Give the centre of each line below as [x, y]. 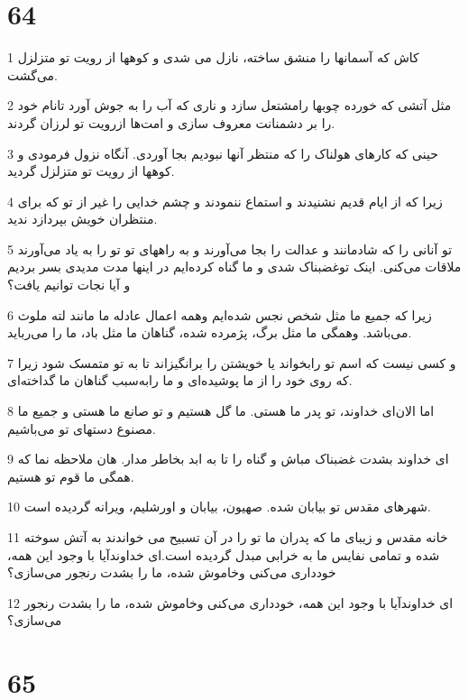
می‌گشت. [32, 74]
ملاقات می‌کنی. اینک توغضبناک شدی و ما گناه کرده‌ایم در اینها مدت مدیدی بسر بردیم [234, 267]
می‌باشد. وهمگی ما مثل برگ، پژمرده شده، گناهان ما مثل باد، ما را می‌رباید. [210, 332]
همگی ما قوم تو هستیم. [71, 476]
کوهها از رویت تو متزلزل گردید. [91, 171]
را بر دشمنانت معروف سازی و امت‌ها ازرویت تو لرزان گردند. [171, 122]
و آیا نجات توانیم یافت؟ [69, 285]
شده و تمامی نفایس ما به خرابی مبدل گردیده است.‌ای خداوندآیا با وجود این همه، [224, 554]
